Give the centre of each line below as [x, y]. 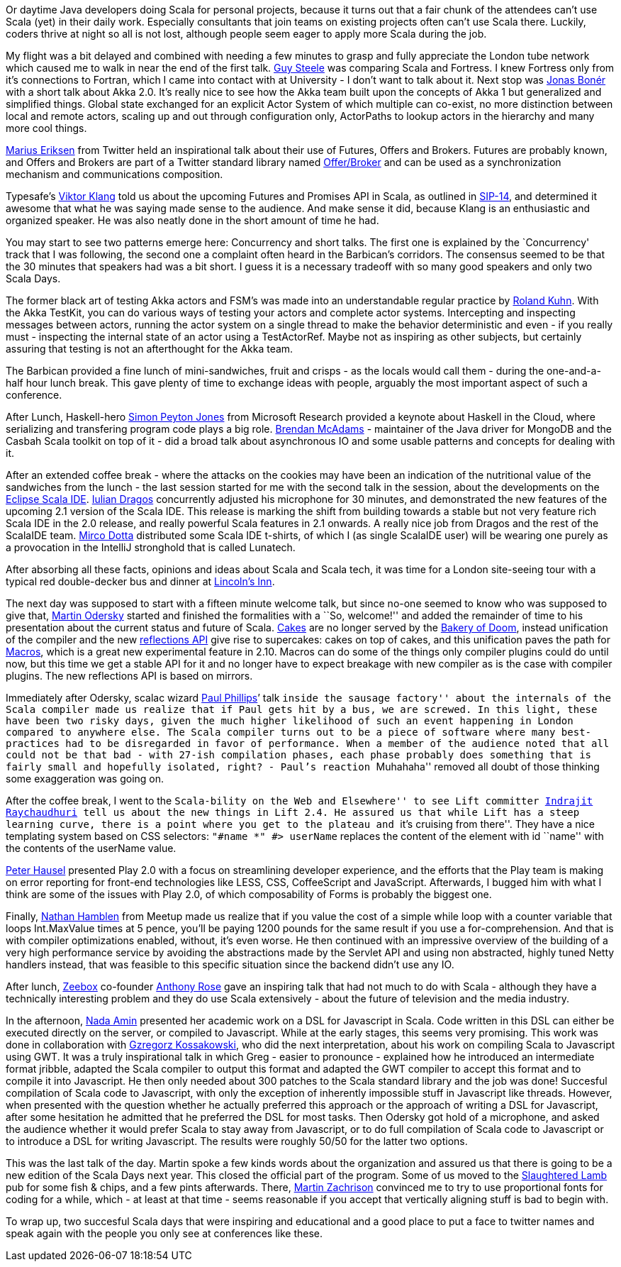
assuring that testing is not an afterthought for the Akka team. [150, 349]
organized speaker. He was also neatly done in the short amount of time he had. [192, 220]
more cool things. [46, 128]
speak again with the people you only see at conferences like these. [164, 1233]
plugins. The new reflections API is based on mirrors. [129, 676]
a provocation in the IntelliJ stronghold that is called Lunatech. [151, 547]
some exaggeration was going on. [85, 779]
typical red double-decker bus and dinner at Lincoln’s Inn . [140, 581]
